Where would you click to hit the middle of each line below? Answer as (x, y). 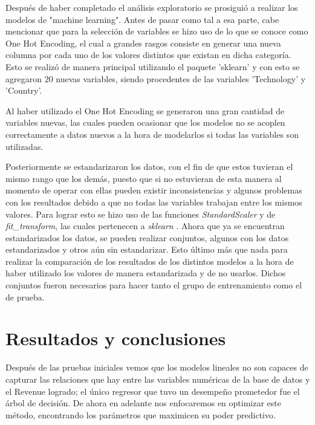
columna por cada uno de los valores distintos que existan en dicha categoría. (148, 55)
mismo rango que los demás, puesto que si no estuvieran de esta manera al (144, 178)
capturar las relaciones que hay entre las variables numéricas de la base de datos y (158, 379)
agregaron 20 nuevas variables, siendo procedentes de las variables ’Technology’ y (156, 78)
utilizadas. (24, 146)
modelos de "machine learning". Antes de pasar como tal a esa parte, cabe (142, 19)
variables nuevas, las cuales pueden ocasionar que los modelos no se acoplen (145, 122)
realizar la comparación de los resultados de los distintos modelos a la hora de (150, 261)
